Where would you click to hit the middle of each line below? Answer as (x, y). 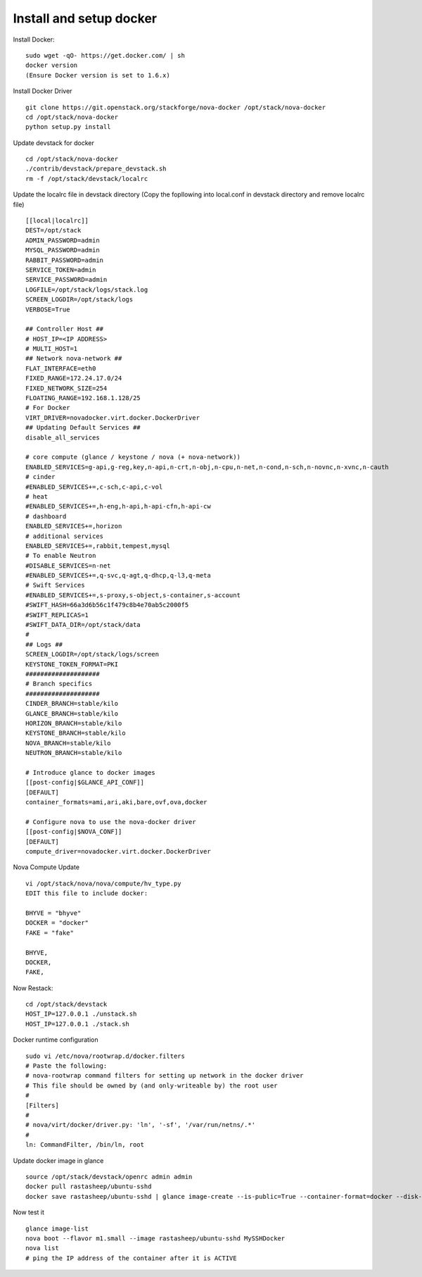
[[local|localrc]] (57, 221)
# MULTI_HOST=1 (52, 349)
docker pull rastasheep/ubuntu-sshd (89, 1186)
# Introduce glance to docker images (91, 772)
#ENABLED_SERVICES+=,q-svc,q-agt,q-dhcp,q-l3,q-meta (118, 575)
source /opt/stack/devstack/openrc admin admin (109, 1177)
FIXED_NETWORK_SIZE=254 (66, 388)
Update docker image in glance (58, 1160)
